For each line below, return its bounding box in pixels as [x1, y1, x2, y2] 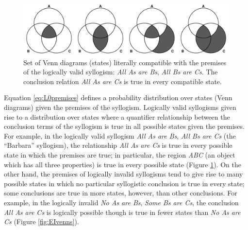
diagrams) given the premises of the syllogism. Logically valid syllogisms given [4, 102, 236, 112]
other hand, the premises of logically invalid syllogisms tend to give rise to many [4, 169, 243, 179]
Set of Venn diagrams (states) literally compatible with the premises [23, 57, 227, 67]
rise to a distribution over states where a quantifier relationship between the [4, 111, 230, 122]
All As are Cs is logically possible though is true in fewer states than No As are [4, 207, 241, 217]
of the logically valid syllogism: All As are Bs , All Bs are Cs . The [23, 67, 218, 77]
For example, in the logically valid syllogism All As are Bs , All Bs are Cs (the [4, 130, 236, 141]
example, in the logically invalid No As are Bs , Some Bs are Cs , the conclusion [4, 197, 239, 207]
